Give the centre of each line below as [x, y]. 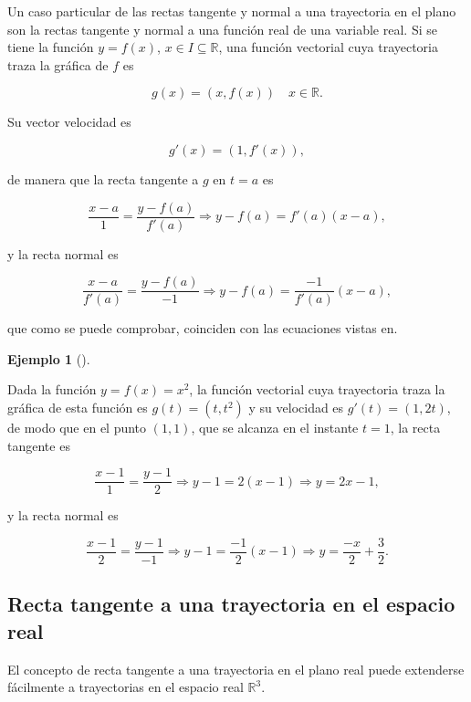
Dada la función [52, 389]
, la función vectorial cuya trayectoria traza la [317, 389]
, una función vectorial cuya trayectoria [328, 47]
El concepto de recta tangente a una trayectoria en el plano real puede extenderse [236, 669]
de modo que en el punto [77, 428]
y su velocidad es [296, 408]
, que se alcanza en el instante [275, 428]
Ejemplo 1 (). [49, 358]
